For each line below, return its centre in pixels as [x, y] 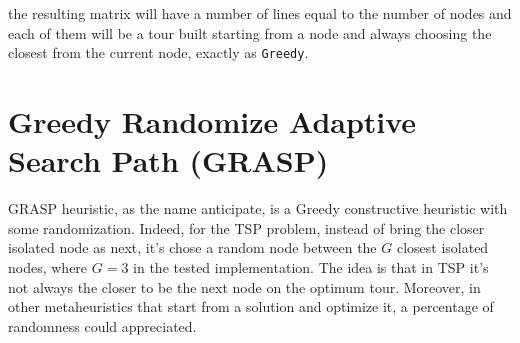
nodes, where [48, 266]
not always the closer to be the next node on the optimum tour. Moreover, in [244, 286]
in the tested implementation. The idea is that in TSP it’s [311, 266]
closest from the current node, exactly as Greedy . [158, 52]
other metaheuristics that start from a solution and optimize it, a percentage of [251, 306]
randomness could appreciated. [102, 325]
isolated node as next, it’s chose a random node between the [192, 247]
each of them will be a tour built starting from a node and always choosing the [250, 32]
